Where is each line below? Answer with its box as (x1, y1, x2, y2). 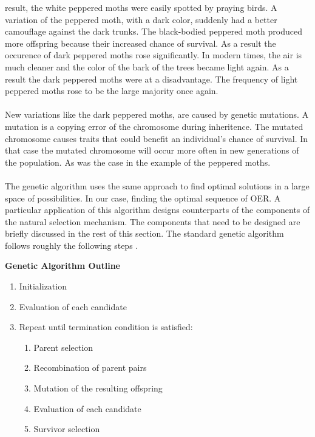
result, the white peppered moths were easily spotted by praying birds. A (5, 1, 277, 13)
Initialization (19, 280, 67, 293)
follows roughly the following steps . (5, 239, 138, 251)
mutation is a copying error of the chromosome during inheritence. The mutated (5, 120, 303, 132)
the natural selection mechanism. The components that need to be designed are (5, 215, 300, 228)
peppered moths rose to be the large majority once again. (5, 84, 218, 97)
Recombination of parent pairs (33, 361, 147, 374)
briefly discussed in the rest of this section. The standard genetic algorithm (5, 227, 284, 240)
